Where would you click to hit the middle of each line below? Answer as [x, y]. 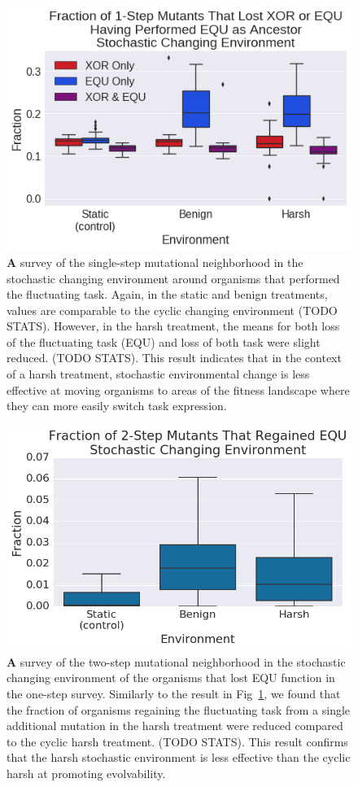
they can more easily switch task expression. [117, 406]
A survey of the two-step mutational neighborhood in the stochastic [176, 661]
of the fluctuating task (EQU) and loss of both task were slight [164, 341]
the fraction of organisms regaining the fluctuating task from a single [179, 709]
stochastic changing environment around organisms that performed [173, 278]
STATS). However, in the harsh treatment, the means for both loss [173, 326]
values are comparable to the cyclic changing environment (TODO [172, 310]
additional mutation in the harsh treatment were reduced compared [175, 726]
